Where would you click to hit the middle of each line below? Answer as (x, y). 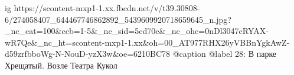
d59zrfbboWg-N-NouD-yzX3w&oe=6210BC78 (88, 54)
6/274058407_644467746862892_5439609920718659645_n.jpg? (118, 19)
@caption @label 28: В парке (225, 54)
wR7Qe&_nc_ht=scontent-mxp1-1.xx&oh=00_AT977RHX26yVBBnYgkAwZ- (147, 42)
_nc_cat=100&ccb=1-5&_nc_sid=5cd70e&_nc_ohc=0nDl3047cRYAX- (137, 31)
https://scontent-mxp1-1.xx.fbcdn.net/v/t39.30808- (107, 8)
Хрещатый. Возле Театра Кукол (61, 65)
